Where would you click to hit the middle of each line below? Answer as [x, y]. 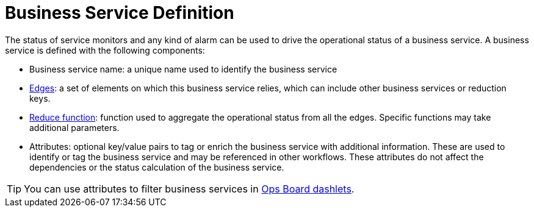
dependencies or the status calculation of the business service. [157, 167]
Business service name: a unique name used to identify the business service [183, 69]
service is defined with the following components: [105, 50]
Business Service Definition [120, 13]
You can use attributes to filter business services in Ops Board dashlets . [189, 189]
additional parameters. [74, 127]
